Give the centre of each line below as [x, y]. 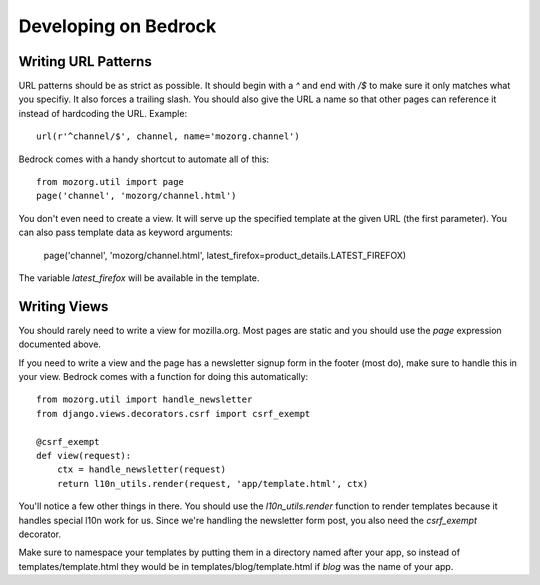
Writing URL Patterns [85, 61]
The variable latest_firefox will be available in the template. [139, 277]
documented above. [60, 344]
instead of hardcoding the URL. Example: [103, 113]
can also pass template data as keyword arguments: [126, 232]
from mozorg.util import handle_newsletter [144, 399]
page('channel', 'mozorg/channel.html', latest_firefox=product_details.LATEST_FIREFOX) [225, 255]
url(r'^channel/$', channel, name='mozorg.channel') [168, 136]
